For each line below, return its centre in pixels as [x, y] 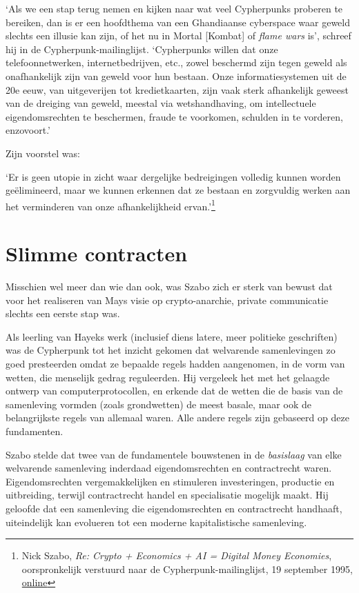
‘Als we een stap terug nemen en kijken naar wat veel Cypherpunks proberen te [174, 8]
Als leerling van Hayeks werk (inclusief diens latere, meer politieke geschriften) [172, 336]
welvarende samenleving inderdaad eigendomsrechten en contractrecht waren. [169, 468]
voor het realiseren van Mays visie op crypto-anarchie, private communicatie [167, 300]
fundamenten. [35, 431]
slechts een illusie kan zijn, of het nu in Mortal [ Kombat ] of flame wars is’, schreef [178, 36]
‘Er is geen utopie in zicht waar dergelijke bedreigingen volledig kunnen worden [173, 176]
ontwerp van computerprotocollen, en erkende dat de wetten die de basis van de [174, 391]
